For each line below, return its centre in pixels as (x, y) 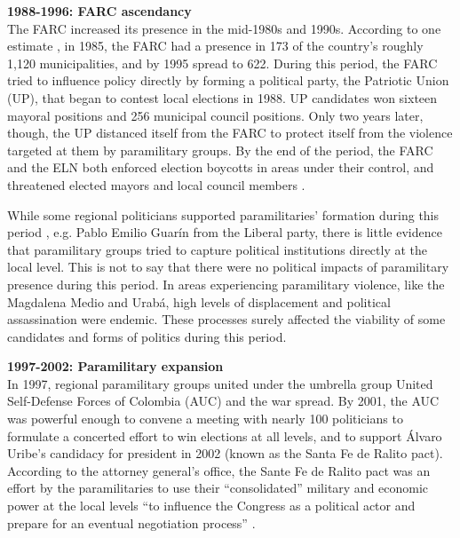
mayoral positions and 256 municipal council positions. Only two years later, (215, 115)
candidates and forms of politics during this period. (147, 336)
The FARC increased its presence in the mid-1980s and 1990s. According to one (224, 28)
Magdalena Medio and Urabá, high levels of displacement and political (199, 301)
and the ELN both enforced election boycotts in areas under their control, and (221, 167)
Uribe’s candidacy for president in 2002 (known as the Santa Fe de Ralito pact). (225, 453)
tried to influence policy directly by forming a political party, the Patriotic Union (228, 80)
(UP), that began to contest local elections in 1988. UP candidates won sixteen (222, 97)
